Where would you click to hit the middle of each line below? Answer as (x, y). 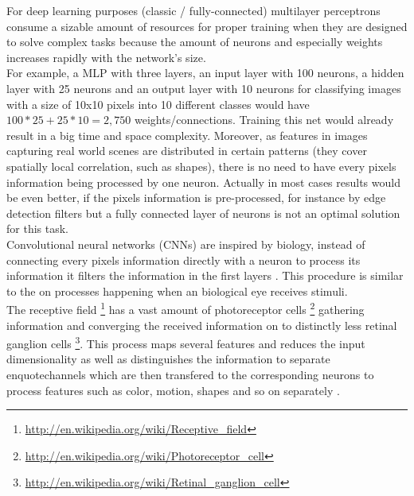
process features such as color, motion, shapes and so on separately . (173, 390)
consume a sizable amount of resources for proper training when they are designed (207, 26)
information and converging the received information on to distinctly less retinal (202, 325)
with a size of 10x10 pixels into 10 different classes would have (158, 104)
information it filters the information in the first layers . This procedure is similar (205, 275)
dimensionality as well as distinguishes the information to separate (168, 359)
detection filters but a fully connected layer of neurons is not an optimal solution (203, 213)
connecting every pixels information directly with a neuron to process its (184, 260)
